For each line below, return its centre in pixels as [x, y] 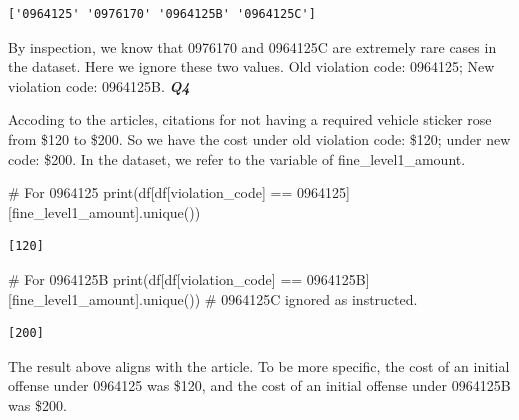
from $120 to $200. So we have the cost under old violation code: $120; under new [259, 138]
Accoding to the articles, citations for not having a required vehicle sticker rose [250, 119]
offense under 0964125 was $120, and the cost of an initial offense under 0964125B [259, 385]
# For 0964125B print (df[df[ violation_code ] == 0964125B [187, 278]
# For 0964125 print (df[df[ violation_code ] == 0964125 [177, 192]
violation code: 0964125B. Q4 [99, 85]
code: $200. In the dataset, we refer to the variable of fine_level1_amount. [237, 158]
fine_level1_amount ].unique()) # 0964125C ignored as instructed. [214, 298]
